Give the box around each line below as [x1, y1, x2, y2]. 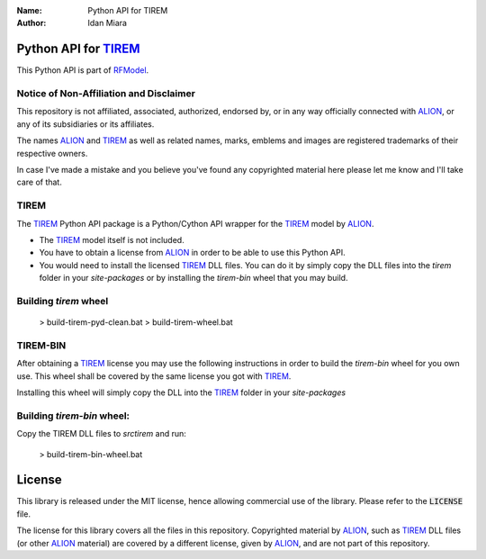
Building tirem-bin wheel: [16, 410, 130, 422]
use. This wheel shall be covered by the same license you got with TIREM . [16, 370, 292, 382]
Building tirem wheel [16, 294, 109, 307]
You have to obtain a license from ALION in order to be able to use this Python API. [39, 248, 346, 258]
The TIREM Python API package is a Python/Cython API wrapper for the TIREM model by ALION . [16, 218, 374, 229]
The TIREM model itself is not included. [39, 234, 184, 245]
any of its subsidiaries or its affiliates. [16, 118, 155, 130]
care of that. [16, 176, 62, 188]
